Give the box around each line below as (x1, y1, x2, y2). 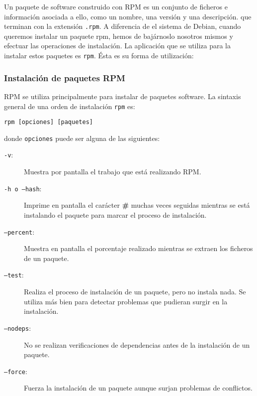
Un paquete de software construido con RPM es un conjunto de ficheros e (4, 1, 228, 11)
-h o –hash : (4, 183, 42, 193)
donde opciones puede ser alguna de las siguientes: (4, 132, 160, 143)
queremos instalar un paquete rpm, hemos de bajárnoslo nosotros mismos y (4, 30, 233, 41)
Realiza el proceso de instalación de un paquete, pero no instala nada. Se (24, 286, 246, 297)
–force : (4, 366, 27, 376)
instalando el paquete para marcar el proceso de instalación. (24, 209, 207, 220)
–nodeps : (4, 322, 31, 333)
